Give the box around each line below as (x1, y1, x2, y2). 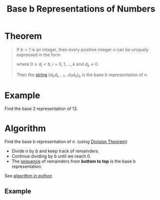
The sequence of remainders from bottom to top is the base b (11, 158, 136, 164)
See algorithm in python (4, 173, 52, 179)
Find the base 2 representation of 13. (4, 106, 78, 112)
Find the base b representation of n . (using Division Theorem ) (4, 139, 128, 145)
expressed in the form (16, 52, 61, 58)
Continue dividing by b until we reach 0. (11, 154, 92, 159)
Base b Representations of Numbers (6, 3, 156, 15)
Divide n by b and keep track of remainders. (11, 148, 100, 154)
